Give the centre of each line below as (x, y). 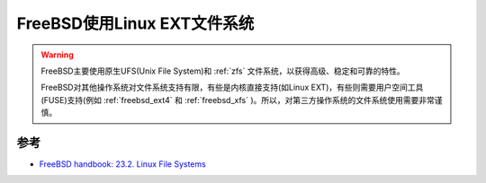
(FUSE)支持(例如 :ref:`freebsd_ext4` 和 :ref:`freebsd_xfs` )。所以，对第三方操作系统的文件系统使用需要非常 (238, 100)
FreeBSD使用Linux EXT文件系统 (135, 23)
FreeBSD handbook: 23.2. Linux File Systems (122, 164)
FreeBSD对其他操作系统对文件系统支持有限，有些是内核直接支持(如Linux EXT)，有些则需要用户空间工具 (232, 87)
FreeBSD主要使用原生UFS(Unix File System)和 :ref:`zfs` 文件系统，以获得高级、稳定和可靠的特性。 (223, 71)
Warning (57, 55)
